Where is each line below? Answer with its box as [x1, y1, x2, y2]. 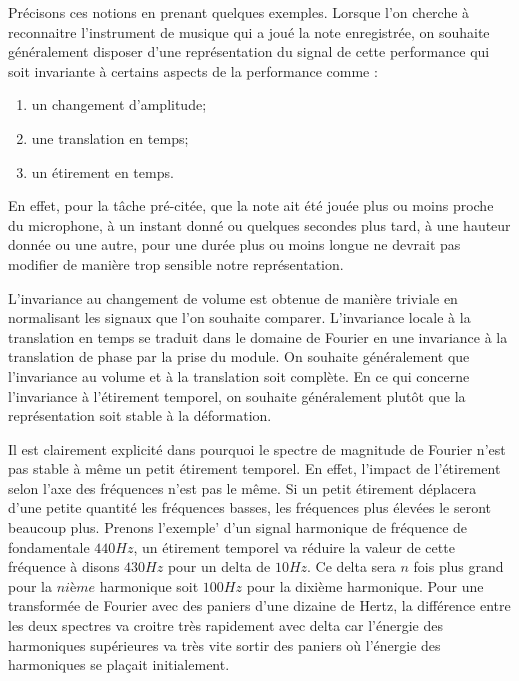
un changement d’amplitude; [31, 94, 207, 115]
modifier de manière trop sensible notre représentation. [8, 253, 344, 274]
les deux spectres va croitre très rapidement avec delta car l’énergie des [8, 615, 443, 636]
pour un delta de [167, 556, 271, 577]
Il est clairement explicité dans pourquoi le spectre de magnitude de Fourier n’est [8, 438, 506, 459]
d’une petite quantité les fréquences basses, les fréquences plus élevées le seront [8, 497, 492, 518]
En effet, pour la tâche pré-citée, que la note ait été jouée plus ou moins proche [8, 195, 494, 216]
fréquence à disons [8, 556, 120, 577]
